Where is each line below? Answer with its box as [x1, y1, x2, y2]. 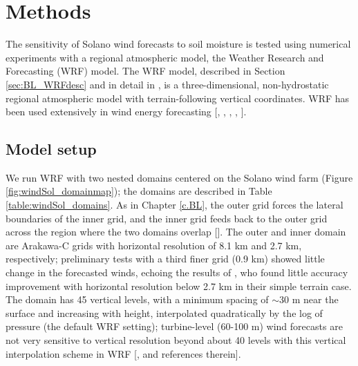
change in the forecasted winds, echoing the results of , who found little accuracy [6, 265, 348, 280]
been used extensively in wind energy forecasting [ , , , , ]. [6, 104, 247, 119]
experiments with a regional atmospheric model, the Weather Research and [6, 50, 324, 64]
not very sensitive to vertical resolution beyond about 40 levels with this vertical [6, 333, 346, 347]
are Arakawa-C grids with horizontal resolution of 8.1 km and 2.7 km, [6, 238, 302, 252]
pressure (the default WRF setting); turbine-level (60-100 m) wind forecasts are [6, 319, 343, 334]
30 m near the [279, 292, 339, 307]
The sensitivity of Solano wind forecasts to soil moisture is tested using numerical [6, 37, 351, 51]
